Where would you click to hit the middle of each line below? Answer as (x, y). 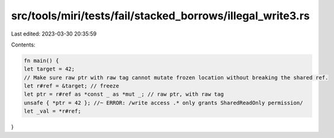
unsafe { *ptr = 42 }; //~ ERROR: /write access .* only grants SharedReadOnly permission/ (163, 103)
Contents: (23, 45)
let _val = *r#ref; (52, 111)
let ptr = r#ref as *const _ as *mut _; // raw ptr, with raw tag (124, 94)
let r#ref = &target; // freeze (72, 86)
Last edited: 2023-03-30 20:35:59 (54, 34)
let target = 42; (49, 69)
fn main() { (42, 61)
